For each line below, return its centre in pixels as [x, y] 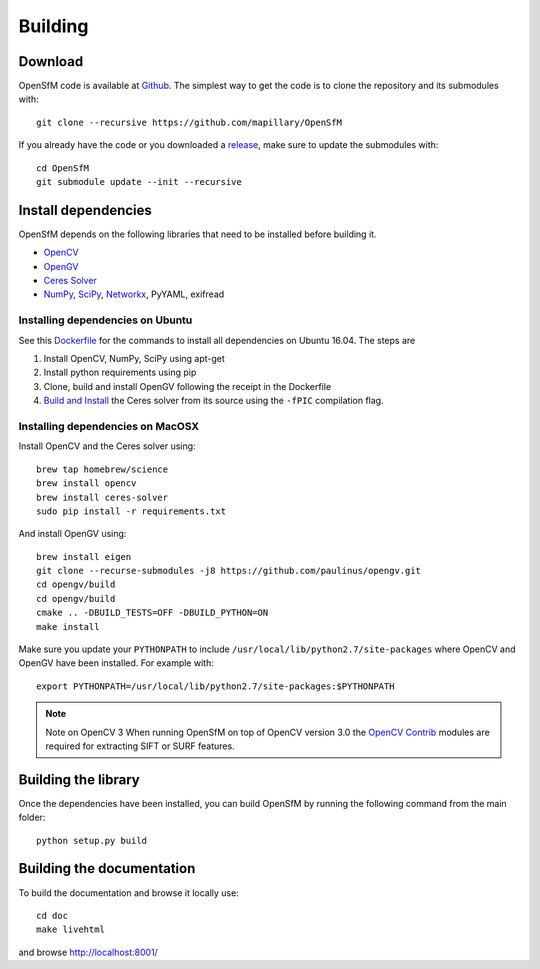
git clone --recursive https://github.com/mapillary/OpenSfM [189, 122]
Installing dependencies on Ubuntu [105, 320]
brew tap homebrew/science [102, 469]
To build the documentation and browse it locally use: [128, 892]
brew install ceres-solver [102, 497]
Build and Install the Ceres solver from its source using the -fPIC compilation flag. [213, 401]
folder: [32, 817]
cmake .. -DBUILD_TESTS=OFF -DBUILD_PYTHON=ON [152, 613]
